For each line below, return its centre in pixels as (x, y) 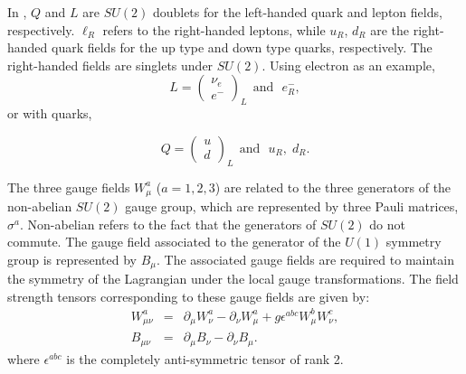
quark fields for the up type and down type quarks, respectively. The (242, 47)
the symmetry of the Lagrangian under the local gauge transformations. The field (233, 279)
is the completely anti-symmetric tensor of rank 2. (205, 358)
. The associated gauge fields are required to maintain (305, 259)
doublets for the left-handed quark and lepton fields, (297, 12)
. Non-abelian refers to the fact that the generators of (168, 224)
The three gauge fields (69, 187)
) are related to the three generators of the (333, 187)
